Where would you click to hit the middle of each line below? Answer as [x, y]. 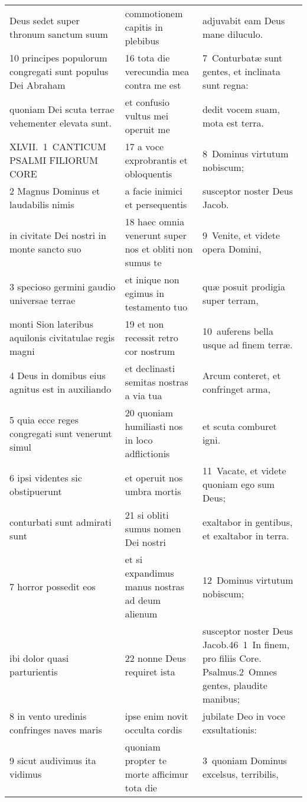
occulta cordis [153, 730]
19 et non [144, 324]
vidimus [26, 774]
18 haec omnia [155, 221]
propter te [146, 760]
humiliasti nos [154, 426]
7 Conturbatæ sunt [242, 58]
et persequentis [156, 204]
